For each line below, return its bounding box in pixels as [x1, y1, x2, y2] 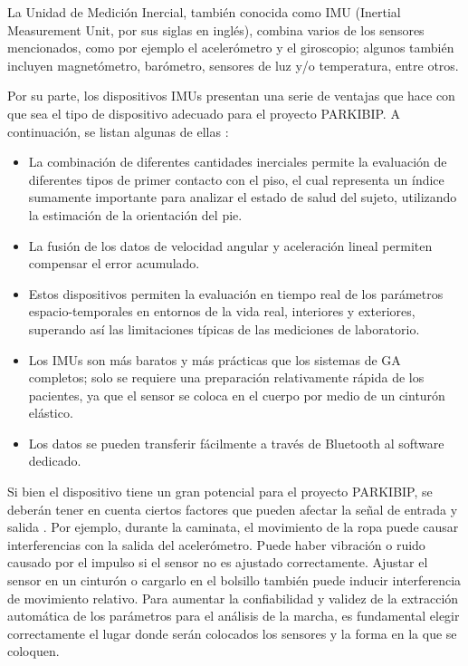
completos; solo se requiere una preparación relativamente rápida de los [28, 368, 425, 387]
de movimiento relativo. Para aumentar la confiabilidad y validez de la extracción [7, 588, 459, 607]
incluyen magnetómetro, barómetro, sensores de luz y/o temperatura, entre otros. [7, 55, 459, 74]
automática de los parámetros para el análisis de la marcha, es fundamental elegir [7, 606, 460, 625]
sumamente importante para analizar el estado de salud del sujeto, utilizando [28, 188, 457, 207]
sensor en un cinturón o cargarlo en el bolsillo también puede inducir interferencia [7, 571, 462, 590]
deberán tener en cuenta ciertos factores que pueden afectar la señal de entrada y [7, 499, 458, 518]
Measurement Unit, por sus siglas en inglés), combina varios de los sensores [7, 20, 425, 39]
